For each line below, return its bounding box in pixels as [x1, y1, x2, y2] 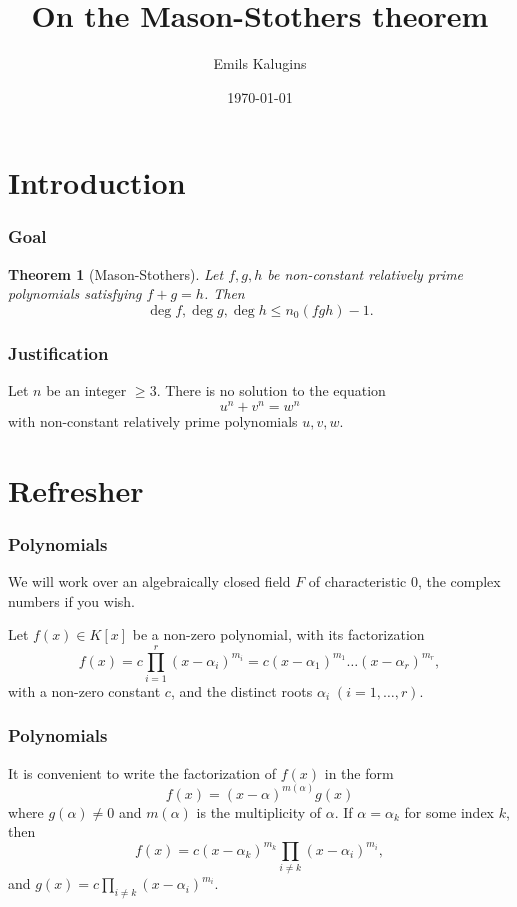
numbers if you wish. [8, 590, 135, 611]
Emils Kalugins [213, 53, 307, 74]
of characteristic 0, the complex [308, 570, 501, 591]
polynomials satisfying [8, 283, 142, 304]
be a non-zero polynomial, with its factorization [132, 624, 425, 645]
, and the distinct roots [170, 680, 313, 701]
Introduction [8, 162, 186, 203]
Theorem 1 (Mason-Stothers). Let [8, 263, 224, 284]
